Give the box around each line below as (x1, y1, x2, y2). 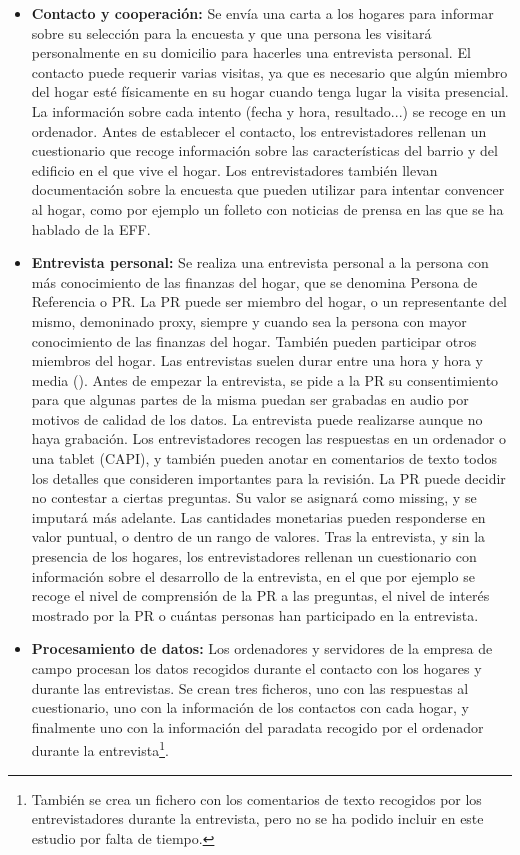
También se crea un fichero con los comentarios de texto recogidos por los (31, 788, 482, 809)
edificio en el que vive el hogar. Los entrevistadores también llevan (31, 159, 438, 180)
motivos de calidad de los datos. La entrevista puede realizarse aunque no (31, 408, 483, 429)
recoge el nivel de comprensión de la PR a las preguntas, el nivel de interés (31, 585, 490, 606)
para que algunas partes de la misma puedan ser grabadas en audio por (31, 389, 469, 410)
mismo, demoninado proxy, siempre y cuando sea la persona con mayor (31, 310, 467, 331)
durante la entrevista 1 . (31, 737, 169, 761)
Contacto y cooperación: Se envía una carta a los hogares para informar (31, 3, 494, 23)
